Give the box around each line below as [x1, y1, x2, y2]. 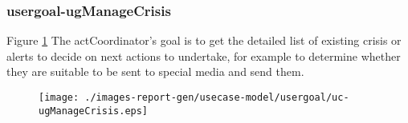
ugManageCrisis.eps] [39, 105, 149, 117]
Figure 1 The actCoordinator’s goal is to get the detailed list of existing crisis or [6, 32, 402, 49]
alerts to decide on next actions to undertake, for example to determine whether [6, 47, 401, 64]
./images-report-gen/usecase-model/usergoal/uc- [84, 92, 349, 103]
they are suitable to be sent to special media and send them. [6, 63, 304, 80]
